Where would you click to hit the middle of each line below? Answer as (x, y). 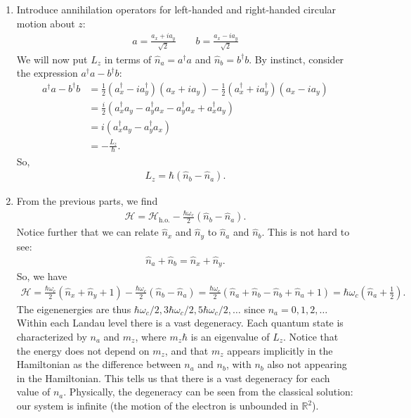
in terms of (128, 59)
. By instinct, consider (296, 59)
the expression (47, 73)
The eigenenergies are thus (74, 309)
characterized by (52, 337)
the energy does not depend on (83, 350)
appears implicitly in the (280, 350)
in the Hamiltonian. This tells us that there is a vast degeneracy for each (173, 378)
